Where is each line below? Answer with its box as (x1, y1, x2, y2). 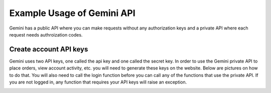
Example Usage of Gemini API (9, 7, 135, 18)
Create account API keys (9, 45, 88, 53)
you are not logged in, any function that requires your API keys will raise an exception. (9, 79, 187, 85)
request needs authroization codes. (9, 31, 83, 37)
